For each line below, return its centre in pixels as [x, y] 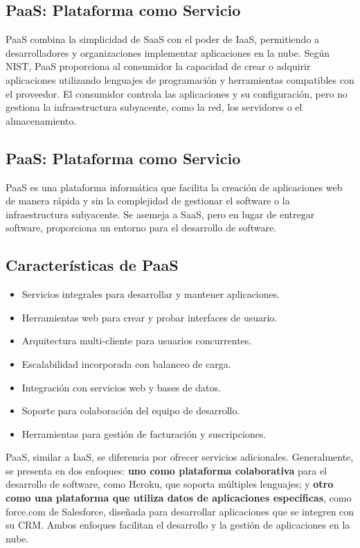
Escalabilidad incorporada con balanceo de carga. [126, 363]
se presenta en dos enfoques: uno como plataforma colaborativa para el [166, 470]
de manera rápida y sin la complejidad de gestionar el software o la [148, 201]
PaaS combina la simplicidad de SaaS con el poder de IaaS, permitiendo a [163, 39]
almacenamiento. [41, 120]
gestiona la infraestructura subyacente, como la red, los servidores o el [154, 107]
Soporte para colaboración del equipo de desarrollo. [131, 410]
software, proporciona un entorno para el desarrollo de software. [141, 228]
